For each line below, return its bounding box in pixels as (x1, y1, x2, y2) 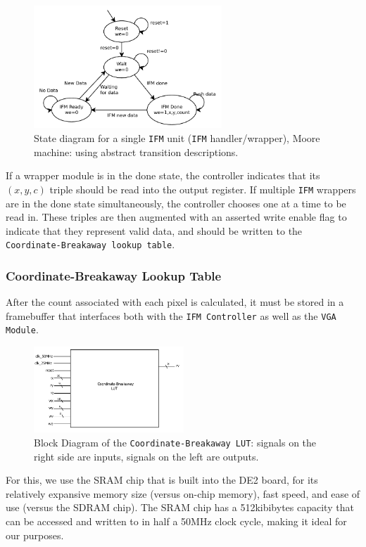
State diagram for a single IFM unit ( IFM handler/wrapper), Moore (34, 131, 320, 146)
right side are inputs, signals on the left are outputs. (34, 449, 259, 463)
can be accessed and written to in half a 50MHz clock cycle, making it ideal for (6, 513, 347, 528)
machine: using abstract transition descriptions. (34, 144, 239, 159)
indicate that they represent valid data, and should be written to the (6, 223, 303, 238)
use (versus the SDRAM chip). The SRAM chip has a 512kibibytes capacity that (6, 500, 354, 515)
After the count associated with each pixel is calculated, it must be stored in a (6, 295, 344, 309)
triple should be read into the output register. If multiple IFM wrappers (49, 181, 356, 196)
